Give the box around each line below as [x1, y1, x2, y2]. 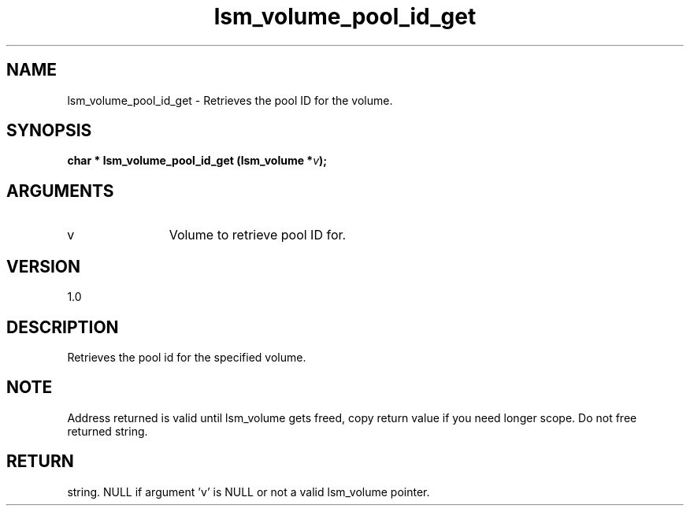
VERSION [6, 256, 81, 276]
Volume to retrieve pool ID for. [169, 227, 347, 243]
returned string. [67, 424, 148, 438]
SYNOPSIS [6, 121, 92, 141]
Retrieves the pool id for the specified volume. [67, 350, 306, 364]
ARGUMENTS [6, 180, 114, 201]
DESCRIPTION [6, 317, 119, 337]
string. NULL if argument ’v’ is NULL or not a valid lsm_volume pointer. [67, 484, 430, 499]
